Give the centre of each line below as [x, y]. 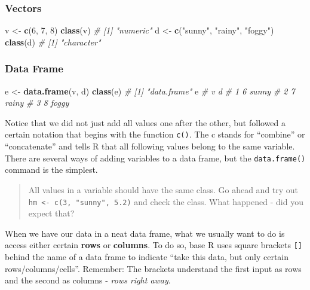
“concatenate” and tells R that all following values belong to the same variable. [150, 146]
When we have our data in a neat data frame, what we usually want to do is [145, 233]
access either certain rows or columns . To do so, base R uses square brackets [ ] [154, 245]
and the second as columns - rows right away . [88, 280]
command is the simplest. [51, 170]
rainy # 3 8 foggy [37, 103]
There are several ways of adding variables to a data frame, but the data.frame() [155, 158]
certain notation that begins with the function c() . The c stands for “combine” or [155, 134]
